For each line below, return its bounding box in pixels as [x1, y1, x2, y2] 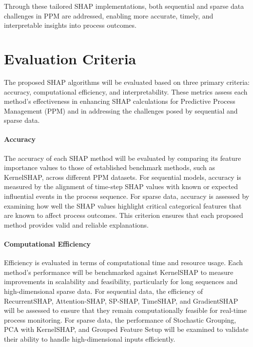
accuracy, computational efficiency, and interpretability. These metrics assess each [4, 86, 248, 96]
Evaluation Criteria [4, 48, 136, 68]
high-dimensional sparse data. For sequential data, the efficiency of [4, 286, 203, 296]
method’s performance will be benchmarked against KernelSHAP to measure [4, 267, 234, 277]
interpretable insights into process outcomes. [4, 20, 136, 30]
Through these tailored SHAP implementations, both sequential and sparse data [4, 1, 244, 11]
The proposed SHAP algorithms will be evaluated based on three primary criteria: [4, 77, 250, 87]
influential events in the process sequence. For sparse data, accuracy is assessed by [4, 191, 250, 201]
